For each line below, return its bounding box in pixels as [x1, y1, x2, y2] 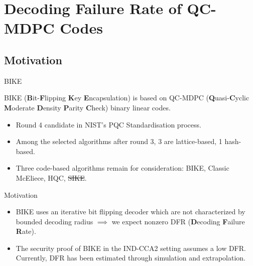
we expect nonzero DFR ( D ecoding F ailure [111, 216, 245, 226]
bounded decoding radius [16, 216, 93, 226]
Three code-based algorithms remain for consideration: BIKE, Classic [16, 163, 229, 173]
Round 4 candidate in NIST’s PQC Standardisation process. [16, 119, 201, 129]
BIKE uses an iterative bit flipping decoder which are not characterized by [16, 206, 245, 217]
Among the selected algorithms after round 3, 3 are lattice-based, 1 [16, 136, 222, 147]
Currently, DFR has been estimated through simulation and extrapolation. [16, 252, 245, 263]
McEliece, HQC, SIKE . [16, 172, 87, 183]
